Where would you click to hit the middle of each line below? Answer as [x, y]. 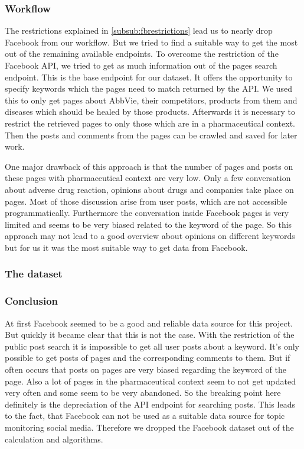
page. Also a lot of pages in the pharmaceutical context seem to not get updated [150, 381]
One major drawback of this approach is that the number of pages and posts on [149, 166]
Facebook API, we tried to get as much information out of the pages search [141, 65]
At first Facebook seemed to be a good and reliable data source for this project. [149, 323]
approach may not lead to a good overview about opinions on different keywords [150, 236]
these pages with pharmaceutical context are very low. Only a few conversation [148, 178]
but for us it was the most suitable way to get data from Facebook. [126, 247]
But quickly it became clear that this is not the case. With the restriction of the [150, 335]
